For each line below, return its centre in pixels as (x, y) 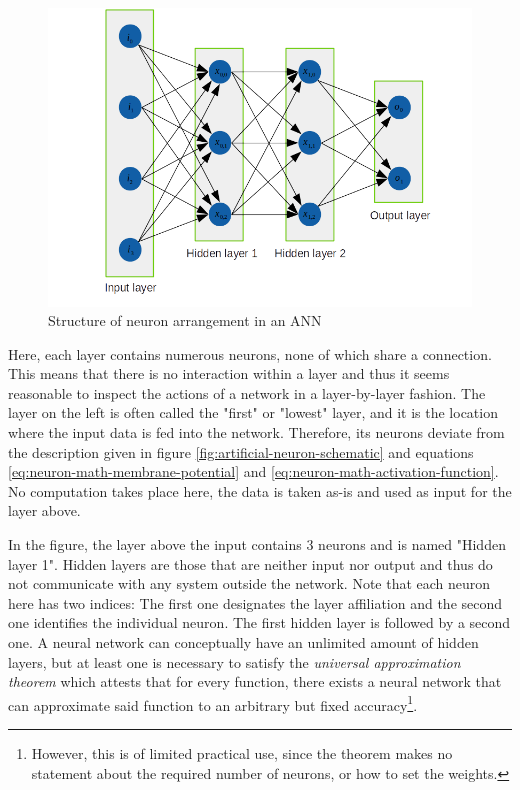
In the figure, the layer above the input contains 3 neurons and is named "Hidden (257, 544)
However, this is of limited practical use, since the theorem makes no (242, 753)
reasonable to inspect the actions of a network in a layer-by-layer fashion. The (247, 392)
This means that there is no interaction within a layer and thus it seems (229, 373)
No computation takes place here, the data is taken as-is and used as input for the (260, 490)
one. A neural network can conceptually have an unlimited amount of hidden (243, 642)
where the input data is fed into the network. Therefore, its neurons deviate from (256, 432)
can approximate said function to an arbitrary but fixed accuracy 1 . (213, 703)
